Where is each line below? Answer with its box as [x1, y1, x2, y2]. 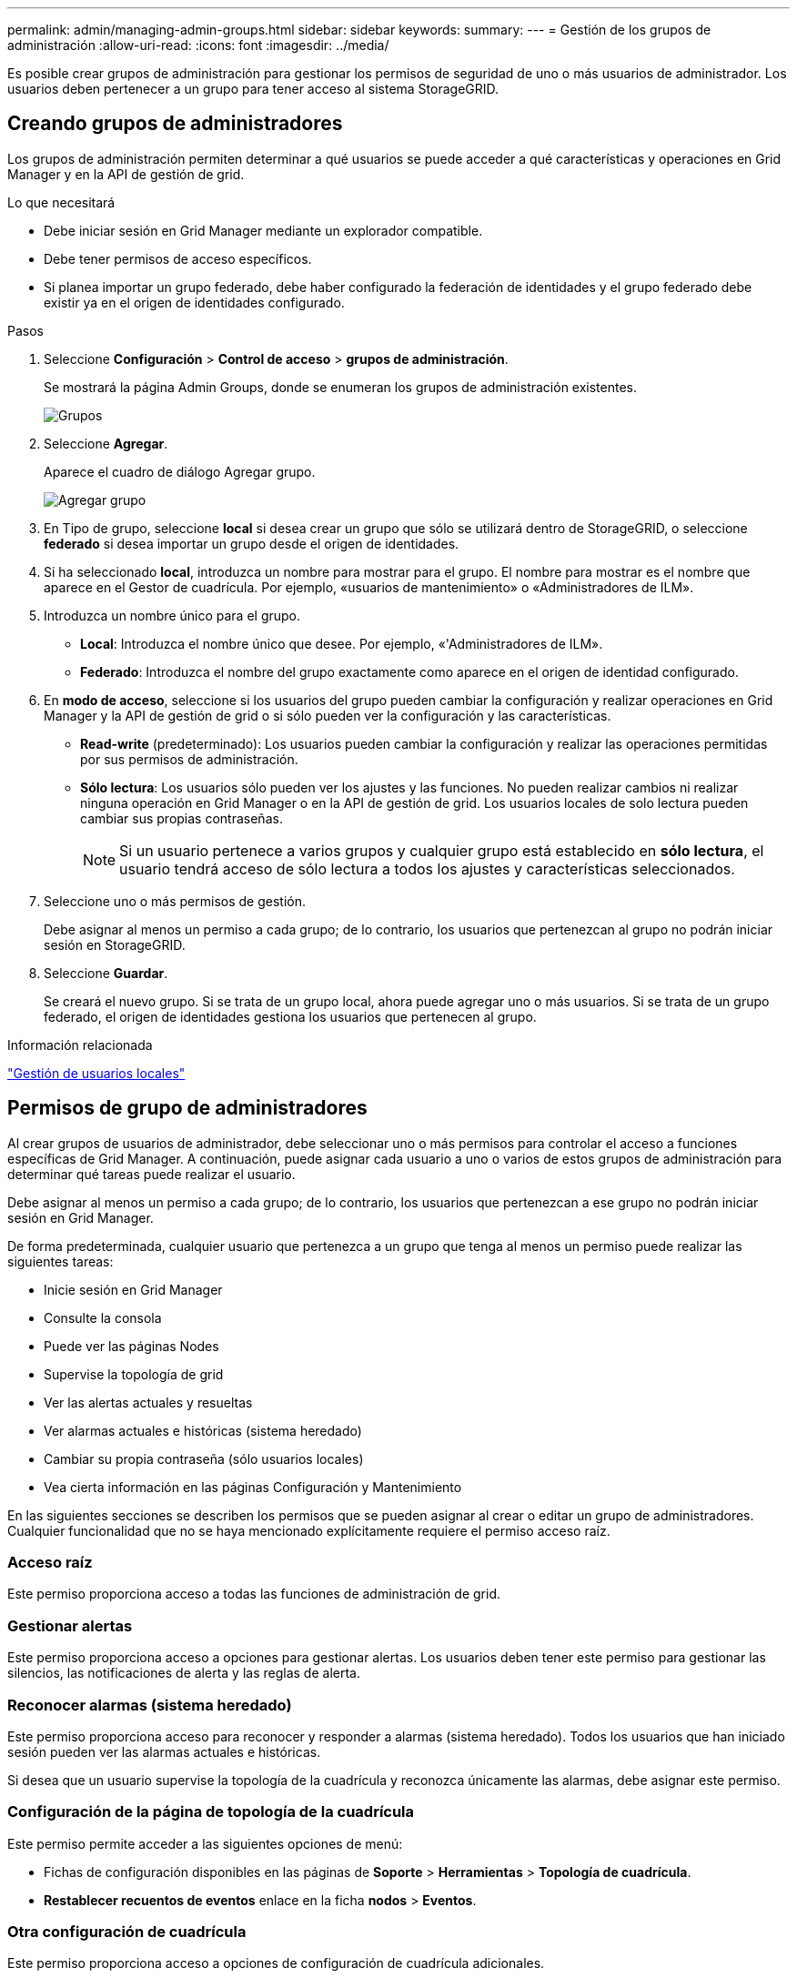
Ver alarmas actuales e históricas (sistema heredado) [44, 1422, 362, 1438]
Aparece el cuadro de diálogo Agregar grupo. [44, 463, 316, 479]
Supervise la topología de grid [44, 1366, 224, 1382]
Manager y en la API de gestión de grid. [7, 166, 245, 182]
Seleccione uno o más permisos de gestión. [44, 893, 306, 909]
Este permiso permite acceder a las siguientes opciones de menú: [7, 1835, 403, 1852]
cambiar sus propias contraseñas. [80, 810, 283, 826]
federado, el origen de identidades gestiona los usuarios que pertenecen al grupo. [44, 1008, 537, 1024]
